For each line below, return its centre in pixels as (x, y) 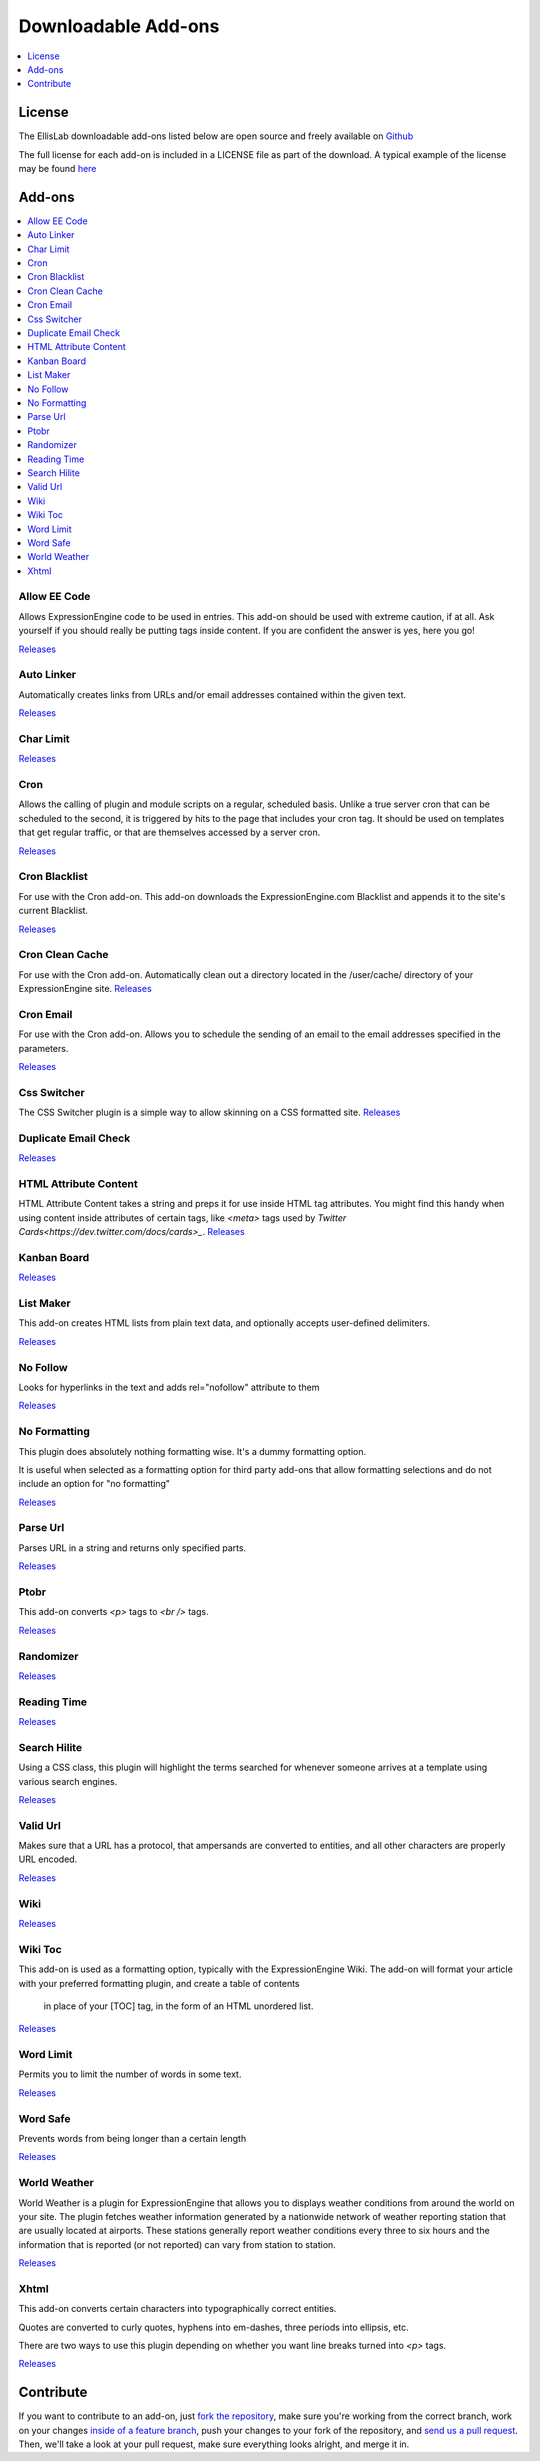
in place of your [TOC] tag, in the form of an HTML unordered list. (178, 2006)
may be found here (57, 169)
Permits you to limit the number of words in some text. (130, 2074)
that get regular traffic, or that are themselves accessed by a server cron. (169, 832)
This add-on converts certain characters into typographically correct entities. (177, 2309)
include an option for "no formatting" (94, 1484)
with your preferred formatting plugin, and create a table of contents (159, 1983)
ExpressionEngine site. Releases (85, 989)
